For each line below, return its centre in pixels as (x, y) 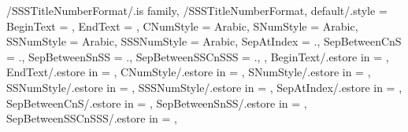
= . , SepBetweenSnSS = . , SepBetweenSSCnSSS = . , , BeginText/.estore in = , (198, 56)
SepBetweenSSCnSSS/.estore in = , (92, 118)
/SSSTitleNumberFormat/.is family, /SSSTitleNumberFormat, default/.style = (197, 10)
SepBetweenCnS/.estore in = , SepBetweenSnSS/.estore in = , (157, 103)
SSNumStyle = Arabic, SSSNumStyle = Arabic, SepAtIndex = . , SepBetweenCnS (204, 41)
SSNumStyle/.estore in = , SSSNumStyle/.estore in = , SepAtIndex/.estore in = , (204, 87)
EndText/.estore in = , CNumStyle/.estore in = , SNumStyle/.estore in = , (189, 72)
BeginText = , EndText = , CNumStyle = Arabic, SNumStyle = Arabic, (182, 26)
